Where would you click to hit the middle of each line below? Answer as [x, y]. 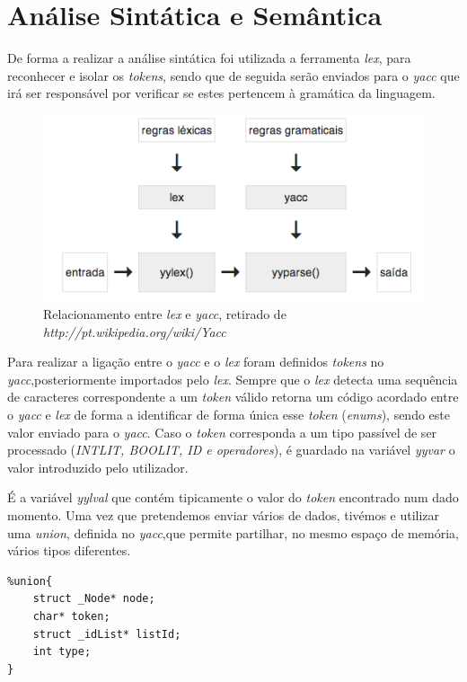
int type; [62, 652]
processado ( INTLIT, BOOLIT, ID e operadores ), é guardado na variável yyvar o [231, 450]
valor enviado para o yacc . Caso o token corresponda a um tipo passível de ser [222, 432]
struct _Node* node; [94, 599]
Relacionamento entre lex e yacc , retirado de [165, 314]
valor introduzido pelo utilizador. [98, 467]
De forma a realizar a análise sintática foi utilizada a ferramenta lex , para [209, 58]
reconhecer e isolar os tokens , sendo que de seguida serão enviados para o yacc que [233, 75]
